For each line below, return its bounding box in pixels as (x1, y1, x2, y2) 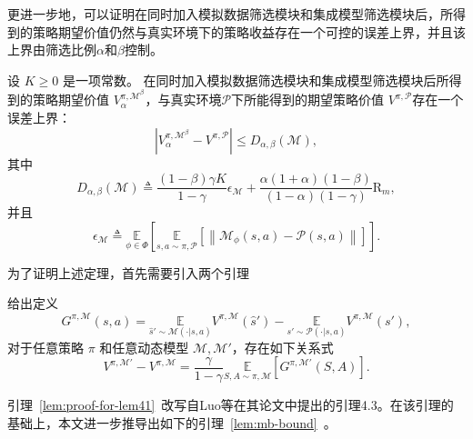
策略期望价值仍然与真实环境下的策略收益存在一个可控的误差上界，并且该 (32, 22, 466, 41)
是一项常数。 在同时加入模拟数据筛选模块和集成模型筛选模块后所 (62, 70, 449, 89)
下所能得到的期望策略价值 (231, 90, 385, 109)
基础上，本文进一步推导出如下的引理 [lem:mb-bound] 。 (7, 413, 337, 432)
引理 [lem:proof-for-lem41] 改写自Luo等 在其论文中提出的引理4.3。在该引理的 (7, 394, 454, 414)
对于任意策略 (7, 337, 84, 356)
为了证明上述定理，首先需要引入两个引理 (7, 263, 249, 282)
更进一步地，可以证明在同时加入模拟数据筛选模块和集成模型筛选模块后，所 (7, 5, 453, 23)
